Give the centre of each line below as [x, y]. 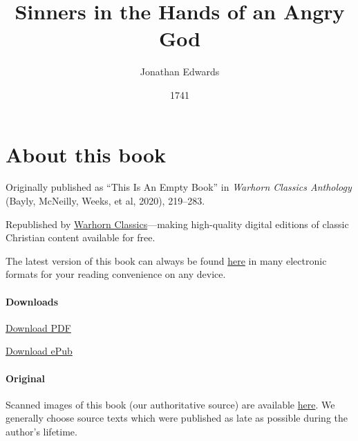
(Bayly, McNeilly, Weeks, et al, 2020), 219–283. [105, 201]
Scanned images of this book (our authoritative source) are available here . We [170, 404]
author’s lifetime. [41, 431]
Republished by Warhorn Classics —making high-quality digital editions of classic [177, 224]
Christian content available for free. [81, 237]
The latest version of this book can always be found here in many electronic [166, 260]
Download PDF [38, 327]
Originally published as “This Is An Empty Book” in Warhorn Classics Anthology [179, 187]
